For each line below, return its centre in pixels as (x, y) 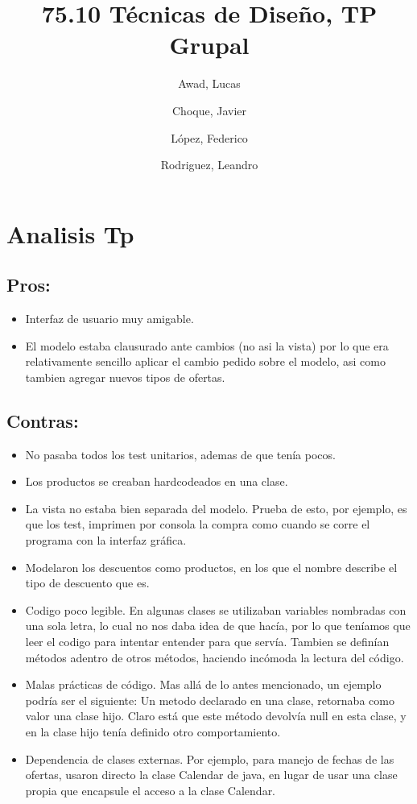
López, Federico (209, 137)
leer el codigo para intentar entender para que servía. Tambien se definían (207, 641)
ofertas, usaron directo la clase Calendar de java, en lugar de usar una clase (211, 775)
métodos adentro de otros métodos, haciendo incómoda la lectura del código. (215, 657)
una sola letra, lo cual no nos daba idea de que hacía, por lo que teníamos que (218, 626)
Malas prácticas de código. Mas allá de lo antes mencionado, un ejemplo (203, 684)
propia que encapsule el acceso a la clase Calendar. (151, 790)
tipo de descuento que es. (87, 583)
